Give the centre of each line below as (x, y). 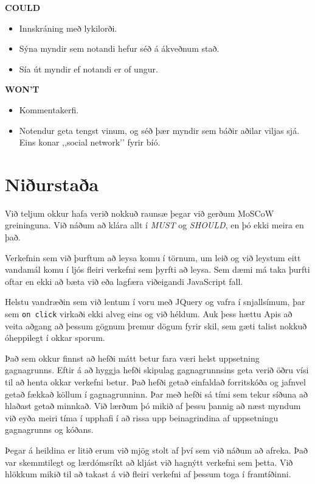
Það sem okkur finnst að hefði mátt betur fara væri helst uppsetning (132, 358)
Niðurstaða (52, 184)
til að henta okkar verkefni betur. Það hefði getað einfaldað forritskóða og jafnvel (155, 382)
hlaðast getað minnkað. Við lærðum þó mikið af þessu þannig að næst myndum (153, 406)
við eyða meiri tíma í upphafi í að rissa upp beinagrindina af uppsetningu (142, 417)
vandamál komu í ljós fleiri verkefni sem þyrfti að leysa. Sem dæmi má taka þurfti (157, 269)
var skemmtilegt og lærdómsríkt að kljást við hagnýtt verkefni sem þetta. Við (149, 462)
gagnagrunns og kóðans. (49, 430)
